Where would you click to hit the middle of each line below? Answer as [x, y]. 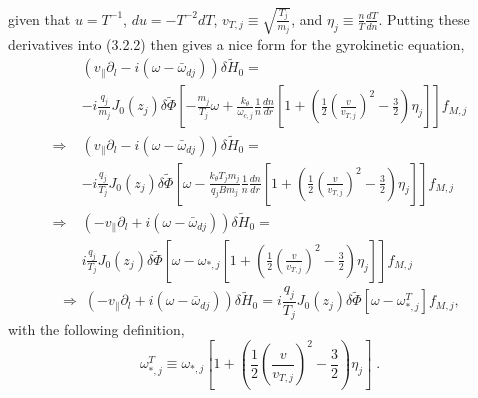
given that [39, 18]
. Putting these [424, 18]
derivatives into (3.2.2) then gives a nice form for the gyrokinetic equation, [236, 43]
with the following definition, [96, 329]
